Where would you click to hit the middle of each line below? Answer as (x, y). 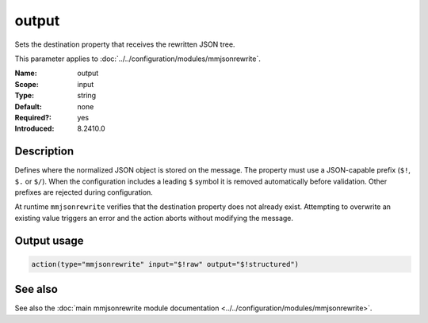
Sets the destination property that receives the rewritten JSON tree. (125, 44)
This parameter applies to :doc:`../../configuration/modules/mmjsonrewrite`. (138, 59)
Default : (29, 106)
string (87, 96)
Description (44, 152)
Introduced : (34, 129)
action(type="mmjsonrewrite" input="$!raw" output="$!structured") (165, 264)
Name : (26, 73)
